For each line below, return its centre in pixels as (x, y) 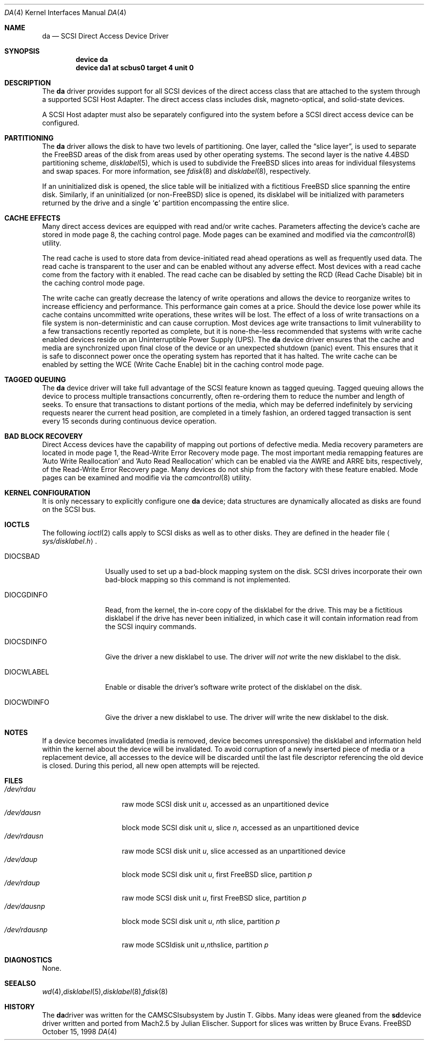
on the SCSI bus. (69, 509)
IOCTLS (17, 524)
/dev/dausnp (25, 906)
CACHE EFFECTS (32, 218)
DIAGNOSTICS (28, 960)
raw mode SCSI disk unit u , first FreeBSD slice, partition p (214, 898)
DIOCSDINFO (26, 642)
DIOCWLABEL (27, 672)
